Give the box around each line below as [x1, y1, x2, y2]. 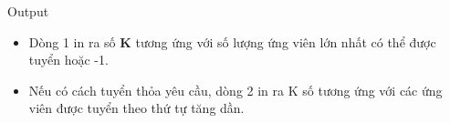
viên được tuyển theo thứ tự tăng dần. [28, 98, 245, 118]
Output [7, 2, 49, 20]
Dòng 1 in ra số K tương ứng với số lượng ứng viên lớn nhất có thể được [28, 32, 436, 51]
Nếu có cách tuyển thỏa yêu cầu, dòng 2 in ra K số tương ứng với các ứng [28, 80, 443, 99]
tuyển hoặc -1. [28, 50, 109, 69]
